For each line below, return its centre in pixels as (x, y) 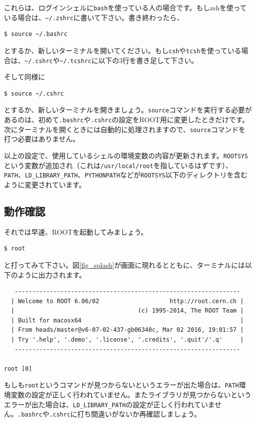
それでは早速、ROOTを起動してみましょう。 (76, 231)
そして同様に (25, 77)
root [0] (18, 369)
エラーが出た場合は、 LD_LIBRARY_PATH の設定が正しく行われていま (109, 404)
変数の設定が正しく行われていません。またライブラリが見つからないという (131, 395)
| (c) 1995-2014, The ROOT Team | (127, 311)
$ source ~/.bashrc (36, 34)
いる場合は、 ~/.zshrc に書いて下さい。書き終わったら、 (94, 17)
